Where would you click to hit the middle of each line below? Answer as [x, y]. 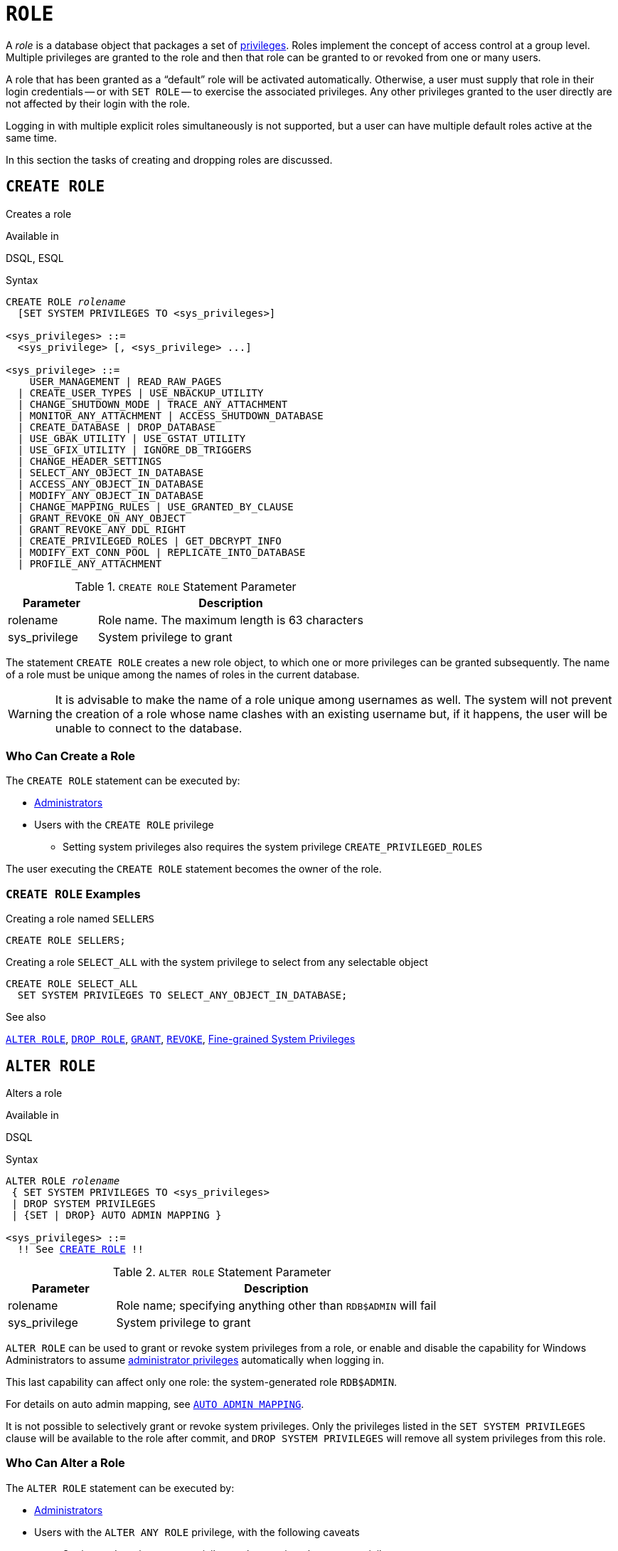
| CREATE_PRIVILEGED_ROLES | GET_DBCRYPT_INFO [149, 541]
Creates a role [39, 214]
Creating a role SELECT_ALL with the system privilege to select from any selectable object [217, 962]
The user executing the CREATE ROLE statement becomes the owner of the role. [194, 869]
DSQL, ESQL [35, 258]
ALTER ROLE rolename [63, 1181]
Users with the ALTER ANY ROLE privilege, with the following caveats [197, 1532]
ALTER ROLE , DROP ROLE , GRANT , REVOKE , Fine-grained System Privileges [181, 1039]
